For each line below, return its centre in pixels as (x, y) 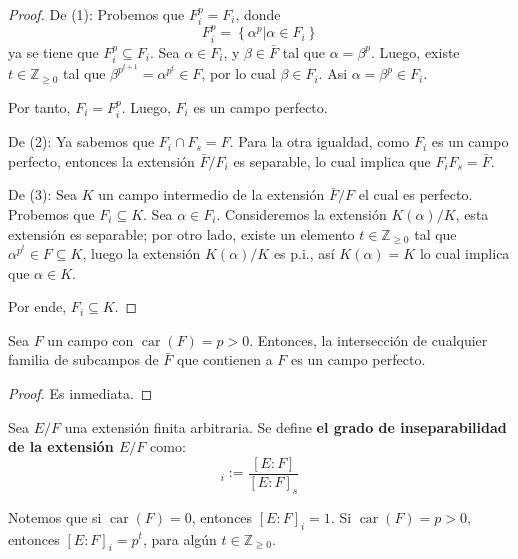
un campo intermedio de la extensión (211, 194)
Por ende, (37, 306)
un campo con (90, 339)
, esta (472, 213)
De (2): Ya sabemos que (81, 141)
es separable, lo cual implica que (332, 160)
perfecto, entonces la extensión (101, 160)
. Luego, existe (415, 51)
